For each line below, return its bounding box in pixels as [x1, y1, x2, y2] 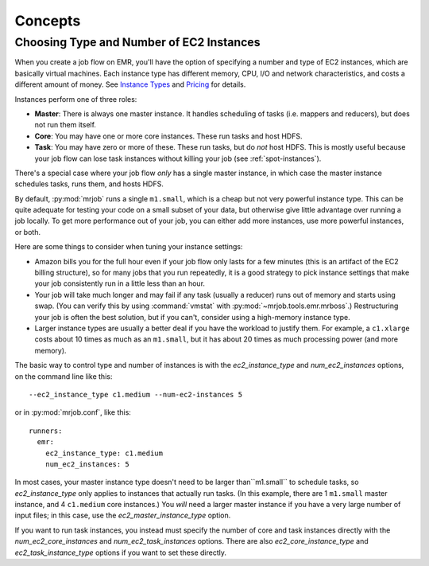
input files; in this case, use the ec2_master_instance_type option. [14, 510, 231, 521]
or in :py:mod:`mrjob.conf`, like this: [14, 408, 131, 417]
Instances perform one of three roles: [14, 94, 137, 103]
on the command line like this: [14, 371, 113, 381]
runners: [29, 426, 63, 435]
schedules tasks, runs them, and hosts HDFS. [14, 179, 164, 189]
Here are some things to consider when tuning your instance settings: [14, 242, 243, 252]
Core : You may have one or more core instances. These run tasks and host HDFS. [34, 131, 303, 141]
